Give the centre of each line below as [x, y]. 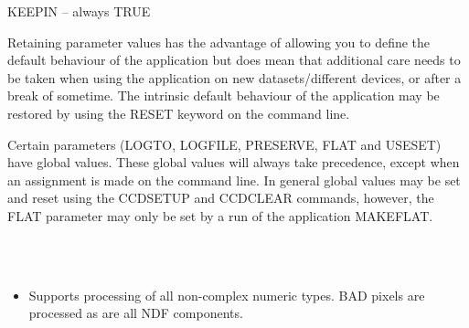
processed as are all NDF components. [136, 313]
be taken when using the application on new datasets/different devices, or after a [234, 77]
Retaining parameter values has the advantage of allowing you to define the [219, 42]
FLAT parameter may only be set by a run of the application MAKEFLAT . [220, 215]
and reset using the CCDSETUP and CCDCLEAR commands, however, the [221, 198]
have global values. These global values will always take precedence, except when [234, 162]
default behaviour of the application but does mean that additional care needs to [234, 60]
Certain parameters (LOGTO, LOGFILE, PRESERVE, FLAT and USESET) [224, 144]
